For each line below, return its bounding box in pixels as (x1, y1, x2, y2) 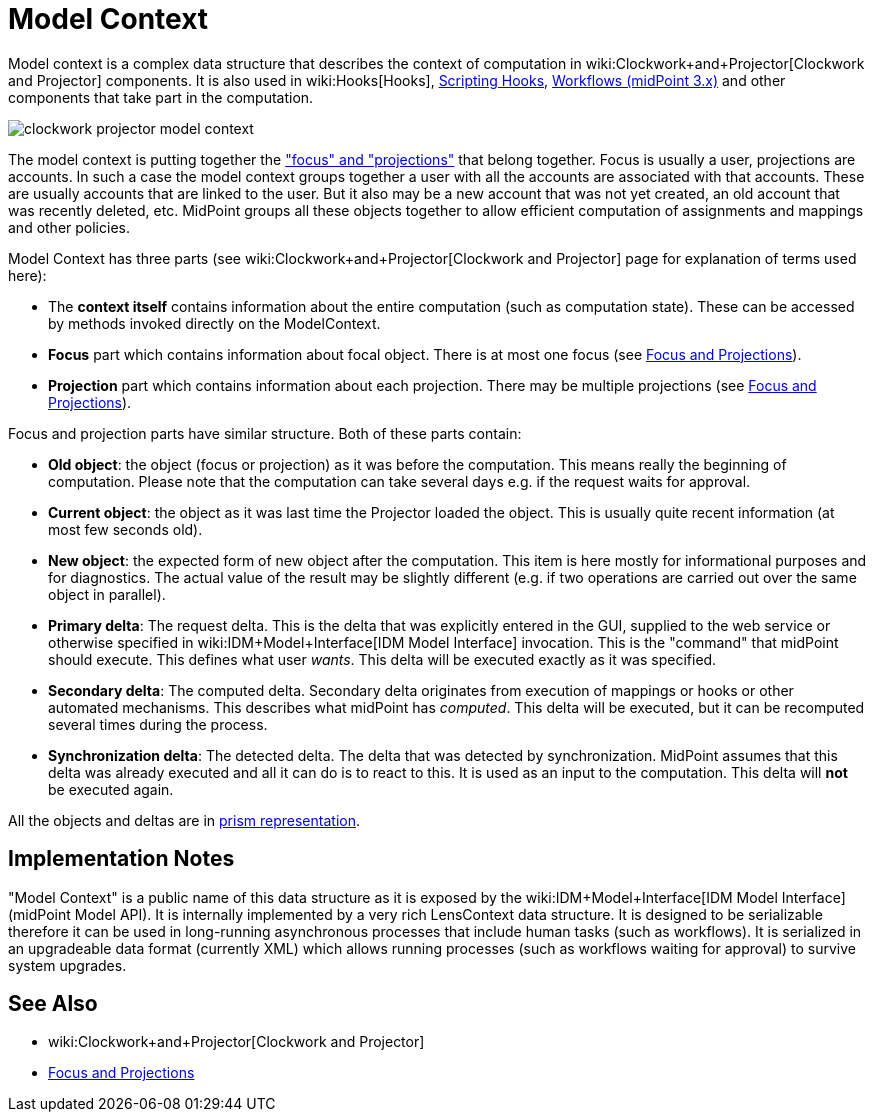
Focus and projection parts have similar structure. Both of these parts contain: (8, 424, 522, 442)
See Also (8, 991, 98, 1017)
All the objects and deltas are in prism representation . (8, 811, 360, 829)
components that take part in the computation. (8, 88, 314, 106)
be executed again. (48, 780, 174, 798)
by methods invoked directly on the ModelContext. (48, 314, 381, 332)
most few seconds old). (48, 520, 203, 538)
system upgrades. (8, 956, 127, 974)
